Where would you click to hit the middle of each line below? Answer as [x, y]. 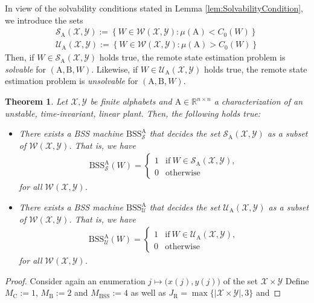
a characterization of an [258, 101]
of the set [240, 280]
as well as [148, 292]
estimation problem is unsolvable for [72, 81]
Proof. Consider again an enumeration [75, 280]
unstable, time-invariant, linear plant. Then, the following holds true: [133, 113]
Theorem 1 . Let [37, 101]
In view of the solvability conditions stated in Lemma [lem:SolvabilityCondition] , [154, 8]
